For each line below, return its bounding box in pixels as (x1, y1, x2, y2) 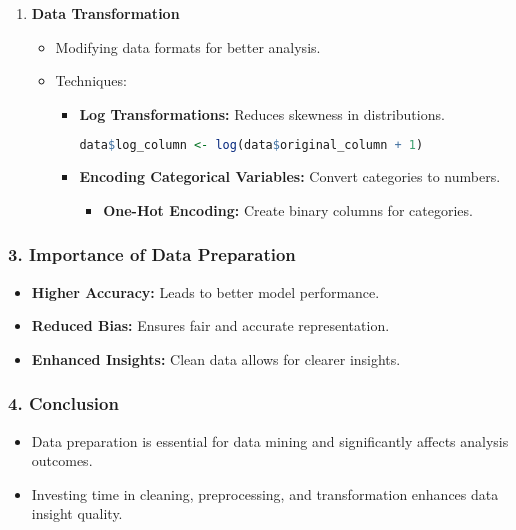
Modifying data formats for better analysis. (55, 36, 321, 57)
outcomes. (31, 450, 93, 471)
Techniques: (55, 70, 127, 91)
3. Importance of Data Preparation (8, 242, 296, 267)
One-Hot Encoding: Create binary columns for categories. (103, 199, 473, 220)
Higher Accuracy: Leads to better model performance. (31, 281, 380, 302)
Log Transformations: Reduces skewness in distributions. (79, 103, 445, 124)
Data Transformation (31, 3, 180, 23)
